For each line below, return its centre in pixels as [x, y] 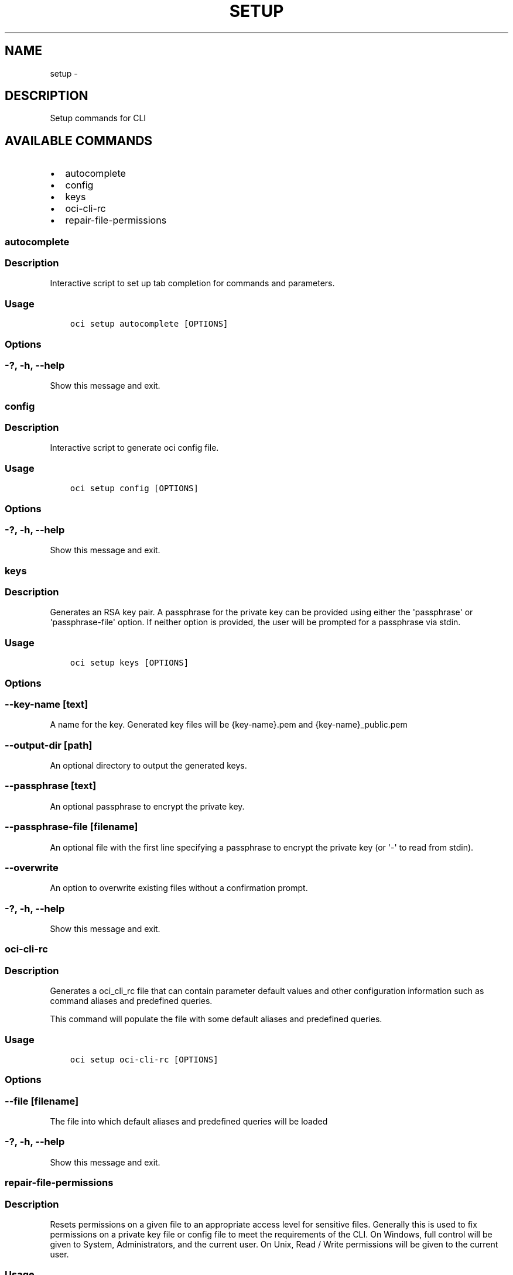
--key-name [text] [47, 704]
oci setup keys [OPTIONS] [129, 663]
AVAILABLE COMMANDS [79, 140]
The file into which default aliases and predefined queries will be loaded [189, 1122]
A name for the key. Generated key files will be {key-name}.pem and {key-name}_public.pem [229, 725]
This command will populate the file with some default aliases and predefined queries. [216, 1019]
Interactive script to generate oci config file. [134, 448]
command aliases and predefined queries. [131, 1001]
